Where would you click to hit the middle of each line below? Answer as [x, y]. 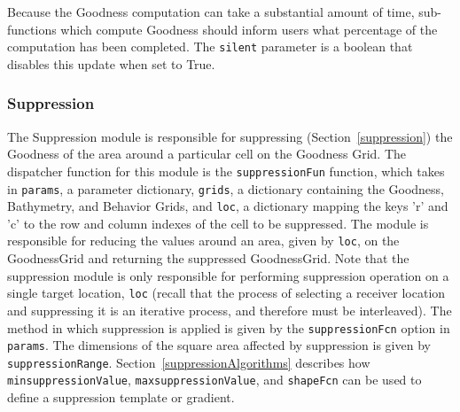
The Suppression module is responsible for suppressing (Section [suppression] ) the [230, 136]
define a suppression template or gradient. [121, 397]
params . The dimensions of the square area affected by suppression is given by [219, 345]
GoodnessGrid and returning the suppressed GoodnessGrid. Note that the [208, 258]
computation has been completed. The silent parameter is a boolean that [210, 47]
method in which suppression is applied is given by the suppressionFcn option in [229, 327]
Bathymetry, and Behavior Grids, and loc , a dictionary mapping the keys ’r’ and [228, 206]
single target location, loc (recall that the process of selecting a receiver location [226, 293]
